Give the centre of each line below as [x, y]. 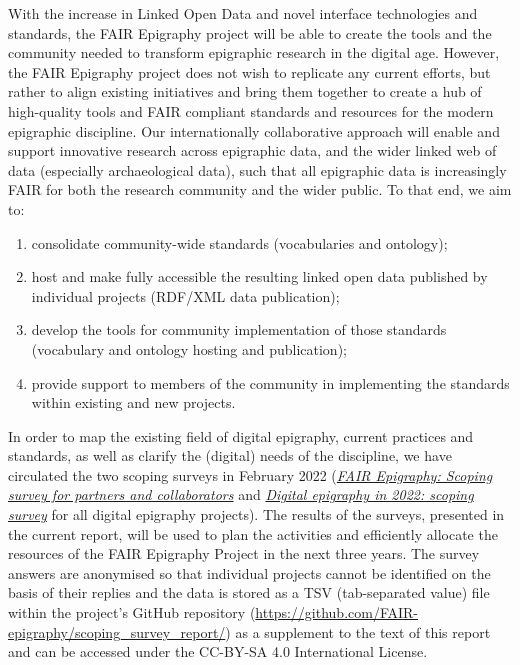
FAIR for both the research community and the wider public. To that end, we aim [260, 189]
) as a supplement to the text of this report [358, 631]
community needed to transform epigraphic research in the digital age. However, [254, 52]
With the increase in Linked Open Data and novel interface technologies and [243, 13]
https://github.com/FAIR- [337, 612]
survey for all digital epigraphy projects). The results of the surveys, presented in [256, 514]
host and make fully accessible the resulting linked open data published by [259, 276]
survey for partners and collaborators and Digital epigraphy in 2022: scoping [241, 494]
